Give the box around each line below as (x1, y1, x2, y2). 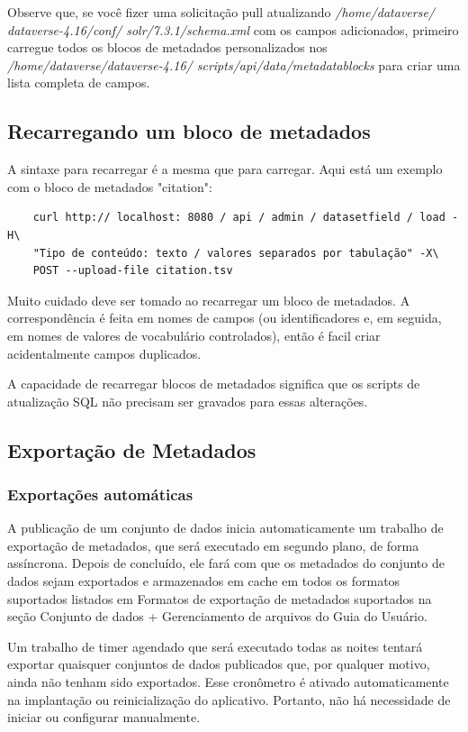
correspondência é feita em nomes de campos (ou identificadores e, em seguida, (7, 308, 442, 327)
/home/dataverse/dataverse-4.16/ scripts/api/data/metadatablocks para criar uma (7, 55, 461, 74)
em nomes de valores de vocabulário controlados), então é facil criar (7, 325, 381, 344)
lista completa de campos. (7, 73, 150, 92)
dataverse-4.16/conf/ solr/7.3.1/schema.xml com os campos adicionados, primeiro (7, 20, 459, 39)
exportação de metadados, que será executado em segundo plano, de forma (7, 535, 419, 554)
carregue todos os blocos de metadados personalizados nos (7, 38, 328, 57)
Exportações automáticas (7, 483, 193, 505)
